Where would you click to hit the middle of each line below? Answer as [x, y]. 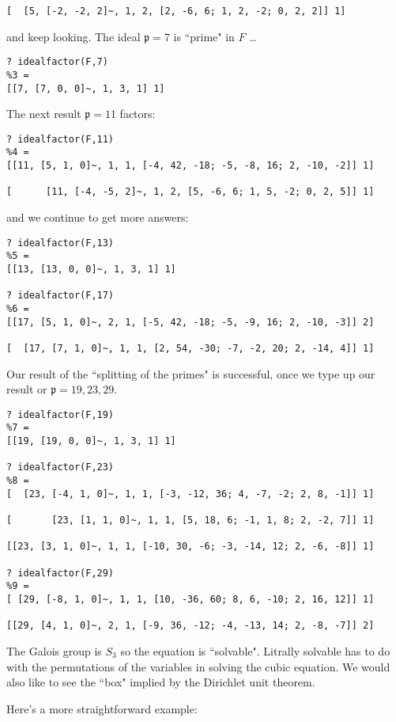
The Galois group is [54, 650]
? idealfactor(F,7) [57, 62]
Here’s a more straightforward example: [102, 708]
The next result [44, 114]
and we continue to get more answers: [98, 217]
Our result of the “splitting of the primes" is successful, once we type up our [191, 373]
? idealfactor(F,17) [60, 296]
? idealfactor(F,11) [60, 139]
